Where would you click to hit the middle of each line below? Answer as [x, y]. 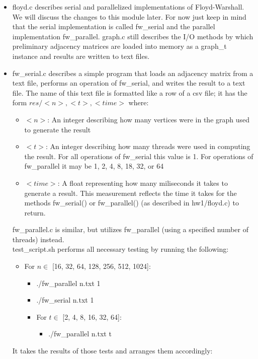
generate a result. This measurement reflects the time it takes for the [131, 193]
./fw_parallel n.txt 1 [68, 283]
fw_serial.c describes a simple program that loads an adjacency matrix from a [133, 73]
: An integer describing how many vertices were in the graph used [149, 119]
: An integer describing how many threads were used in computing [148, 146]
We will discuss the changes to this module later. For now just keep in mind [129, 16]
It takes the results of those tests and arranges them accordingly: [112, 351]
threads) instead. [38, 239]
